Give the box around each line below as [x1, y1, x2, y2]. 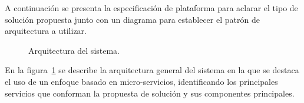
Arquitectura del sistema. [28, 44, 120, 56]
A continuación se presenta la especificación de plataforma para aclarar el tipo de [5, 2, 298, 13]
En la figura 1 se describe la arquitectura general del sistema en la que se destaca [5, 64, 299, 76]
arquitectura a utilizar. [5, 25, 87, 37]
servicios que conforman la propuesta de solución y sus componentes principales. [5, 87, 295, 99]
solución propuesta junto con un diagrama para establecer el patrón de [5, 13, 260, 25]
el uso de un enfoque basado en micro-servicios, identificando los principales [5, 75, 278, 87]
